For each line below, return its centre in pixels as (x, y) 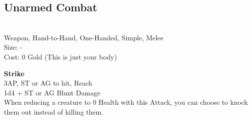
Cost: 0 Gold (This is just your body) (60, 56)
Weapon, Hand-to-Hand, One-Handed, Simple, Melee (84, 37)
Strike (14, 73)
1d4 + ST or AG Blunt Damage (52, 92)
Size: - (13, 47)
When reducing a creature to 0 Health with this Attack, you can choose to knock (126, 102)
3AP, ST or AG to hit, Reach (48, 83)
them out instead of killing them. (54, 111)
